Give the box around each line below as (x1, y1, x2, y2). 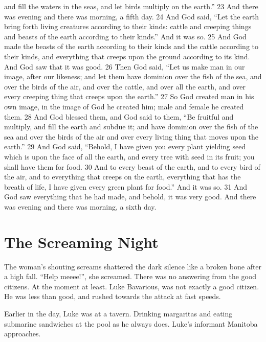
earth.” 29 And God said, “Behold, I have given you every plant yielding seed (4, 141, 246, 152)
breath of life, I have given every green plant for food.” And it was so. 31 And (4, 181, 248, 192)
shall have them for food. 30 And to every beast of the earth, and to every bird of (4, 161, 260, 172)
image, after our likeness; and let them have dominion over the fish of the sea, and (4, 71, 262, 82)
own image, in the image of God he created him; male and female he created (4, 101, 244, 111)
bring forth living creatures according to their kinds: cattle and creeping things (4, 21, 252, 32)
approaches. (4, 328, 41, 339)
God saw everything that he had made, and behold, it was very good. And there (4, 191, 256, 202)
